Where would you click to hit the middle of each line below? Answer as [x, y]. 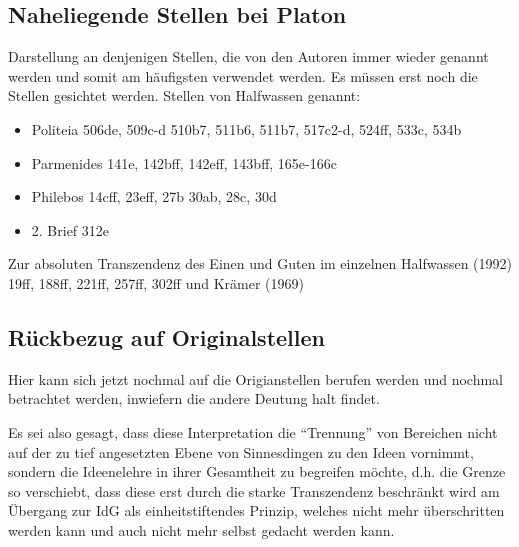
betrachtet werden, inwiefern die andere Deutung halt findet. [194, 398]
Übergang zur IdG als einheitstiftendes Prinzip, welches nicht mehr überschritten [256, 510]
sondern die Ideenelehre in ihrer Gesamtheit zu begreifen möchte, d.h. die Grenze [257, 471]
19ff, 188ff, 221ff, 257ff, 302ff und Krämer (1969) [156, 282]
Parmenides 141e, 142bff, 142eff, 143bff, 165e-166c [184, 162]
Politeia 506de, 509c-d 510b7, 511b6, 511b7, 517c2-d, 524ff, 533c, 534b [246, 128]
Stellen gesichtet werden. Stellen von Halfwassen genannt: [184, 95]
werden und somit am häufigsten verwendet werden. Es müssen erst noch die [243, 75]
